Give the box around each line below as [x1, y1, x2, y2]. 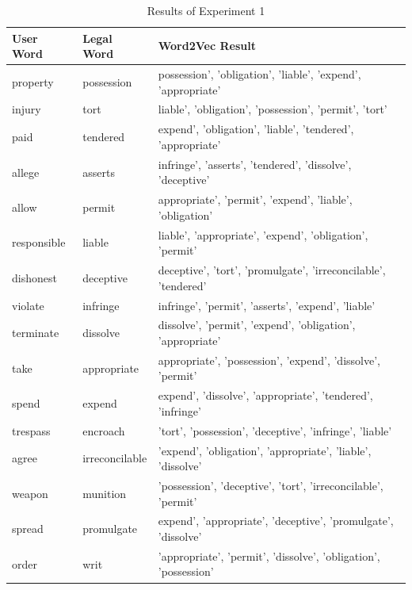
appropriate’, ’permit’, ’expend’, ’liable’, [158, 191, 353, 208]
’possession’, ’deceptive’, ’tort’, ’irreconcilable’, [158, 477, 383, 493]
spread [12, 520, 44, 537]
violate [12, 297, 44, 313]
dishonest [12, 269, 57, 285]
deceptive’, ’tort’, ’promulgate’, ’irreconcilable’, [158, 262, 386, 278]
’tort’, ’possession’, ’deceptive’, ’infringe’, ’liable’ [158, 422, 392, 439]
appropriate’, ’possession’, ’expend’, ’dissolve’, [158, 351, 380, 368]
